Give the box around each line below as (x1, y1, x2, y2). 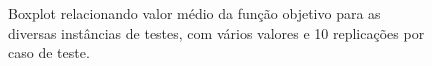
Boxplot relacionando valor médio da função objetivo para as (8, 3, 381, 23)
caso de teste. (8, 42, 90, 63)
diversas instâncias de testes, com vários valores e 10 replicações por (8, 22, 425, 43)
